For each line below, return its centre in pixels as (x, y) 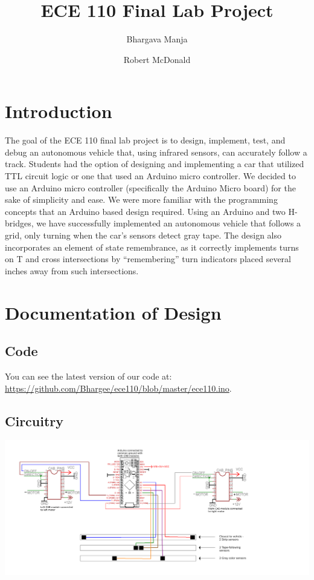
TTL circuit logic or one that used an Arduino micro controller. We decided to (150, 176)
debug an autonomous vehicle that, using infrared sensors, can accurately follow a (156, 152)
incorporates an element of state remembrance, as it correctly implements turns (152, 247)
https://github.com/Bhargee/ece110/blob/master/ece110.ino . (118, 388)
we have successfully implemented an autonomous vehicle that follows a (169, 223)
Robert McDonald (157, 59)
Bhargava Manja (157, 39)
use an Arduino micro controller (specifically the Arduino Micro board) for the (150, 187)
